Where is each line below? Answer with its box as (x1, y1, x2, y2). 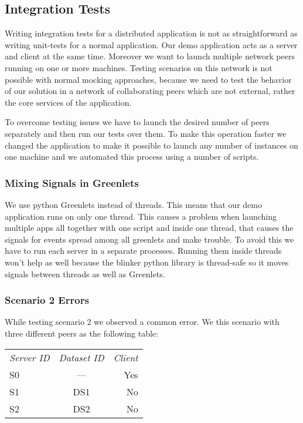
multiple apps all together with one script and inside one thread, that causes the (5, 221, 294, 234)
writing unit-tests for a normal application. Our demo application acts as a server (5, 38, 298, 51)
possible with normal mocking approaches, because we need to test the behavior (5, 73, 292, 85)
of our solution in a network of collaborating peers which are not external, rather (5, 85, 295, 97)
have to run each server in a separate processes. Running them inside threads (5, 244, 282, 257)
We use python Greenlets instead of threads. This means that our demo (5, 198, 262, 210)
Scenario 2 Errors (5, 293, 89, 307)
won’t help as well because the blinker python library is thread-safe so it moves (5, 256, 289, 268)
